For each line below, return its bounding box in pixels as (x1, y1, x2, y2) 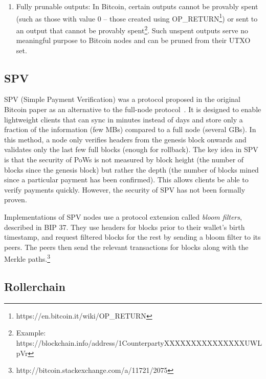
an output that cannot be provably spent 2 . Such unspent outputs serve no (16, 23, 248, 35)
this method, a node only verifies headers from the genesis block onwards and (4, 134, 247, 144)
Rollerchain (4, 279, 65, 294)
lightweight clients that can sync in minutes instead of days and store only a (4, 114, 243, 124)
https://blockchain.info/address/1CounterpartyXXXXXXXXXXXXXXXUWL (16, 338, 262, 348)
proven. (4, 194, 27, 205)
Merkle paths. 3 (4, 252, 50, 264)
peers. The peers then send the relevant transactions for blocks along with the (4, 241, 249, 252)
